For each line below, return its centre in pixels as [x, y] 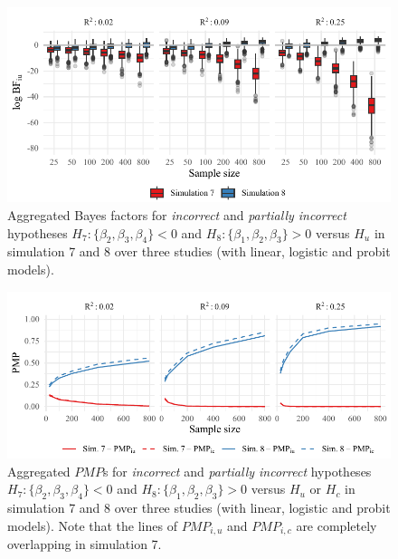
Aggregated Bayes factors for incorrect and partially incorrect [177, 214]
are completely [336, 525]
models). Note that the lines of [92, 525]
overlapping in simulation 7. [85, 544]
